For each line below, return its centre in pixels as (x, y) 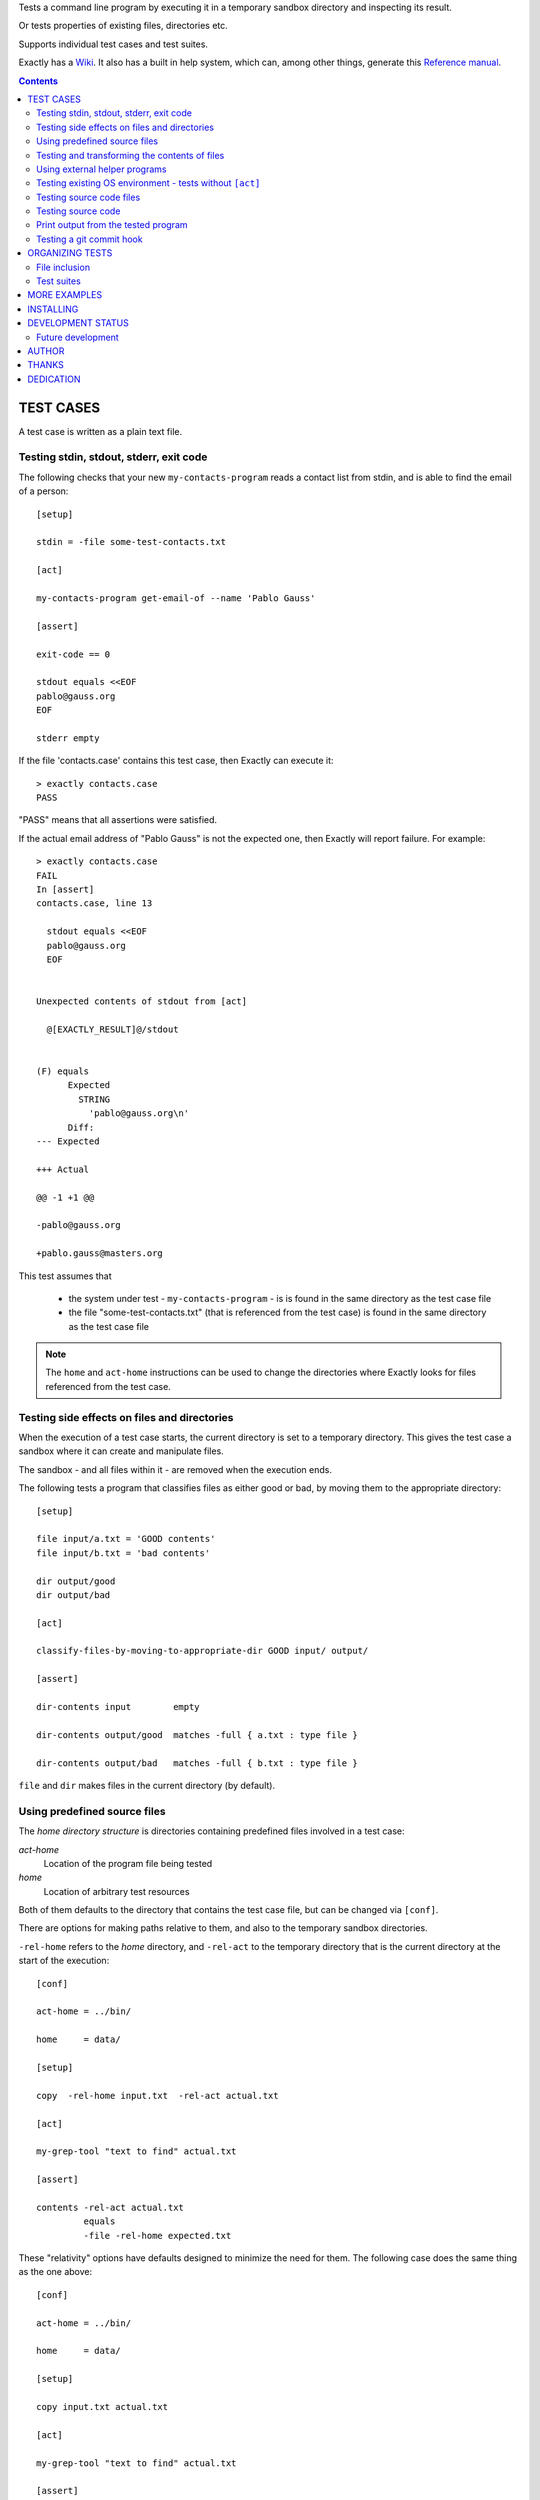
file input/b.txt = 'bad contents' (123, 1553)
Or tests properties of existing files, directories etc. (123, 26)
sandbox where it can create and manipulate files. (121, 1451)
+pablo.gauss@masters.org (100, 1253)
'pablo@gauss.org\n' (139, 1113)
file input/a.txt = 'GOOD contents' (126, 1539)
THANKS (45, 365)
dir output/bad (73, 1594)
